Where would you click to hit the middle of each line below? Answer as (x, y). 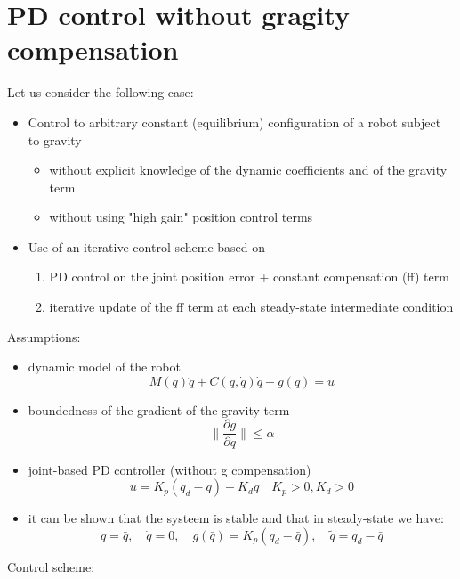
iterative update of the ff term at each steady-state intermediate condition (251, 307)
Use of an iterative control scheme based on (147, 246)
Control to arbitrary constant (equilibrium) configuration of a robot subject (234, 122)
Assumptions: (44, 336)
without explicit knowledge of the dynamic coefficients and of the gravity (248, 170)
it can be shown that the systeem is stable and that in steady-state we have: (236, 518)
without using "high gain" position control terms (181, 217)
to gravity (55, 139)
